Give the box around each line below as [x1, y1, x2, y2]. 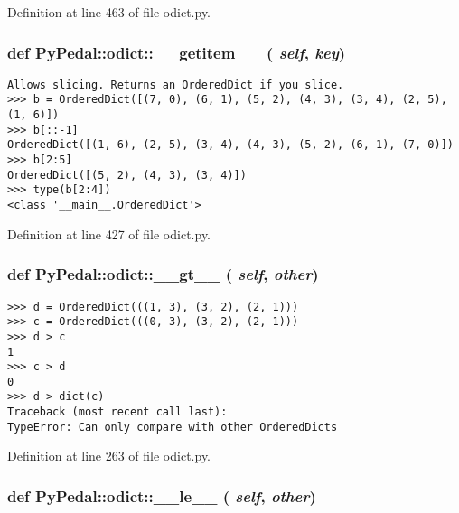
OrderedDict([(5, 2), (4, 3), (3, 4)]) [7, 168, 247, 182]
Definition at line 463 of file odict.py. [7, 3, 211, 21]
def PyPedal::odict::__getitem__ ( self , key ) [7, 41, 346, 63]
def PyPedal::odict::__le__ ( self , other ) [7, 484, 316, 507]
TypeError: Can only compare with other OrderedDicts [7, 420, 338, 434]
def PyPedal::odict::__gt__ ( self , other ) [7, 263, 319, 285]
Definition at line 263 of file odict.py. [7, 446, 211, 465]
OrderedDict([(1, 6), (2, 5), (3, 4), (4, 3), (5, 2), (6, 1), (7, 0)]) [7, 138, 454, 152]
